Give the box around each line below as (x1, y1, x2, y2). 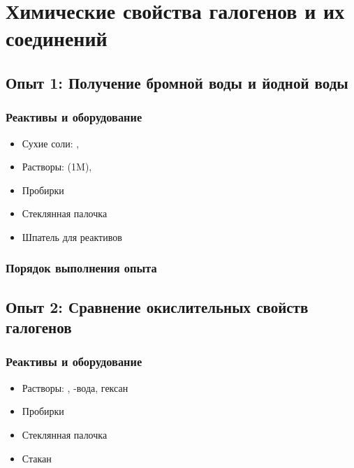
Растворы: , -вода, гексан (22, 380, 128, 395)
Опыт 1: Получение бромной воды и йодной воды (6, 71, 348, 93)
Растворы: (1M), (22, 159, 92, 174)
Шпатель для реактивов (22, 229, 122, 244)
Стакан (22, 451, 52, 465)
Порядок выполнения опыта (6, 259, 157, 277)
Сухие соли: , (22, 136, 80, 150)
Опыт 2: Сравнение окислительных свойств (6, 295, 309, 317)
